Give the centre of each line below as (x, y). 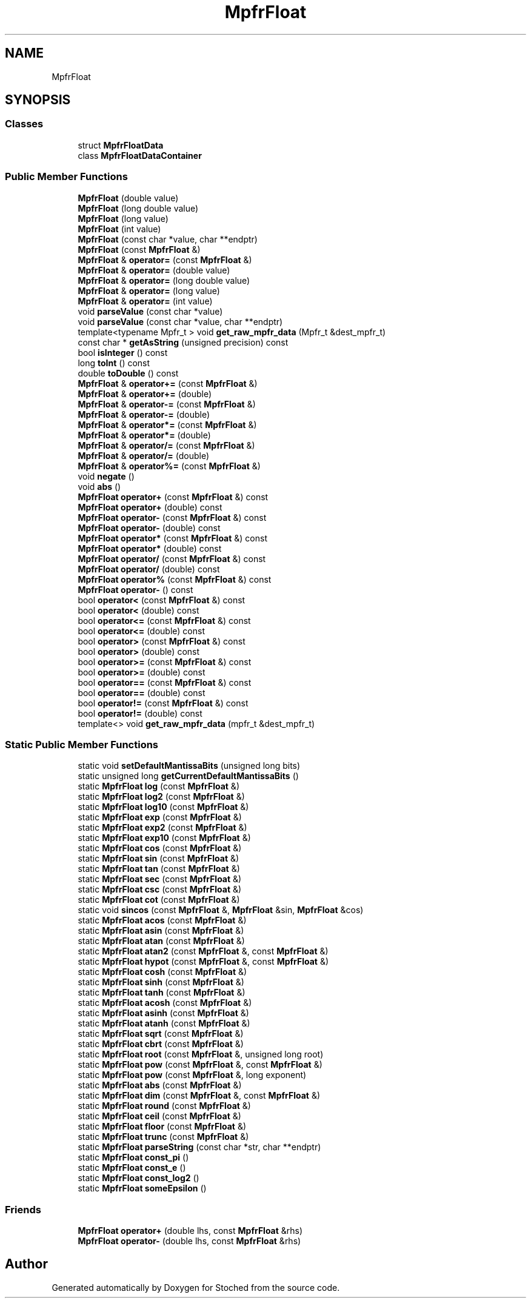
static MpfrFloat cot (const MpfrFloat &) (159, 900)
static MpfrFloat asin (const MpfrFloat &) (161, 931)
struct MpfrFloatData (121, 145)
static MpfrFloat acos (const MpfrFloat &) (162, 920)
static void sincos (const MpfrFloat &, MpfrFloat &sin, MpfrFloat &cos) (221, 910)
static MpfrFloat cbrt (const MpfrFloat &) (161, 1044)
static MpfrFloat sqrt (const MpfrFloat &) (161, 1034)
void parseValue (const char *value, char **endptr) (180, 321)
